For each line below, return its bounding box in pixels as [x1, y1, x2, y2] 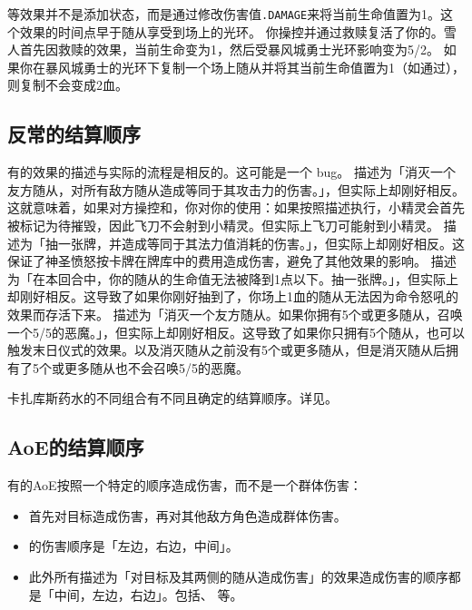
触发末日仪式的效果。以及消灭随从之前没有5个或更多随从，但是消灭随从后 [7, 340, 446, 359]
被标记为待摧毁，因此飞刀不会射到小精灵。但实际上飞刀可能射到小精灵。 [7, 216, 439, 235]
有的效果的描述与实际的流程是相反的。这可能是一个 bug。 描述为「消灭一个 [7, 162, 456, 182]
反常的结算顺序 [7, 120, 141, 148]
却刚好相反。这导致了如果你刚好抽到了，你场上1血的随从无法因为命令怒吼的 [7, 287, 458, 306]
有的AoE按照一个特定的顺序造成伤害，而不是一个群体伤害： [7, 476, 362, 495]
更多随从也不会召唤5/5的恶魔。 [64, 358, 249, 377]
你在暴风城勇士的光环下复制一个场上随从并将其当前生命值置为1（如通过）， [19, 57, 465, 76]
